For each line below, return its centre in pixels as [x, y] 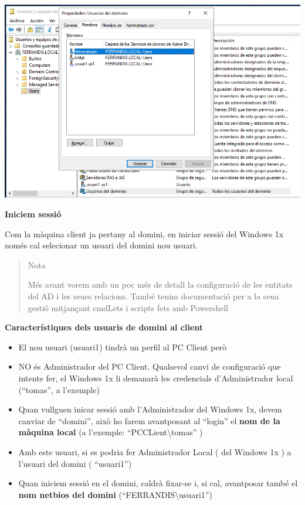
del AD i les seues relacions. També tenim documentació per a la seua [153, 296]
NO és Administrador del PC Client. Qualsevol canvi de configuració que [150, 366]
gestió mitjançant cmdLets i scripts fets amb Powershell [128, 307]
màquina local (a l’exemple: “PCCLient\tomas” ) [111, 432]
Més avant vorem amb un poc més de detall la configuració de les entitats [160, 284]
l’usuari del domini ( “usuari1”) [75, 463]
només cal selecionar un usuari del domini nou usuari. [101, 245]
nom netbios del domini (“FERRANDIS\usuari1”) [115, 494]
